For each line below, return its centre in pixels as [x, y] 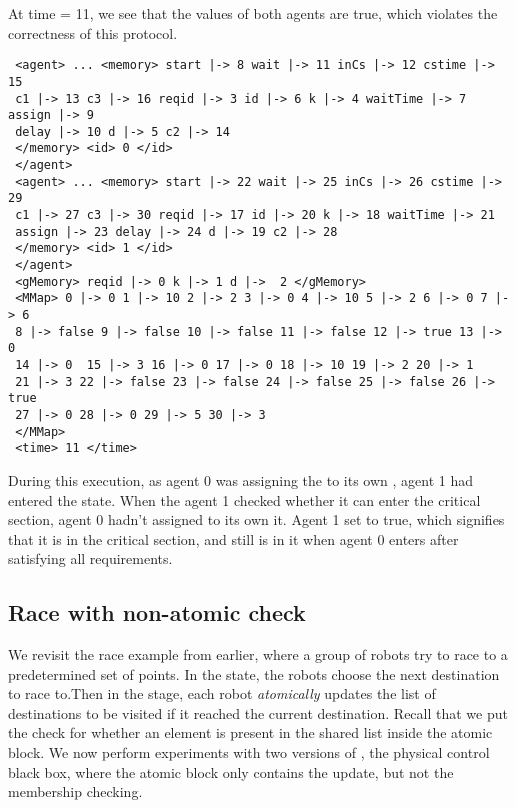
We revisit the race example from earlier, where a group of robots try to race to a [258, 654]
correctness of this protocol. [93, 32]
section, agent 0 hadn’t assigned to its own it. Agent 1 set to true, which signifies [256, 519]
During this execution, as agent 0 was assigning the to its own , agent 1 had [240, 479]
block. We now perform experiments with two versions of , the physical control [249, 752]
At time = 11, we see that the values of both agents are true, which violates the [253, 13]
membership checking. [75, 791]
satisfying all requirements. [90, 558]
